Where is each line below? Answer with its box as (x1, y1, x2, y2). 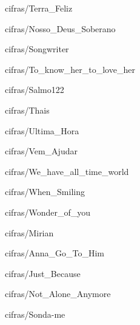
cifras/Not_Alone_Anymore (5, 287, 111, 300)
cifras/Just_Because (5, 267, 81, 279)
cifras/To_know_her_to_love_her (5, 63, 135, 75)
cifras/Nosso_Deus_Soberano (5, 22, 116, 35)
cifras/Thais (5, 103, 50, 116)
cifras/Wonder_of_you (5, 205, 90, 218)
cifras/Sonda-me (5, 307, 65, 320)
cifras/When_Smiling (5, 185, 85, 198)
